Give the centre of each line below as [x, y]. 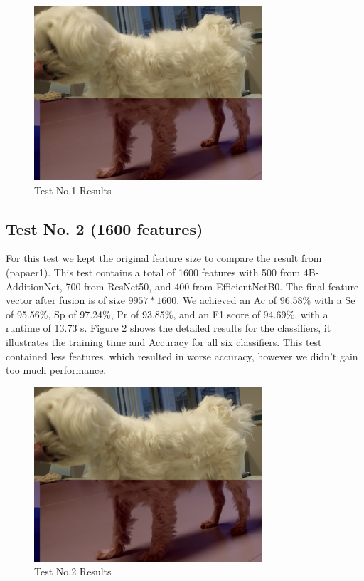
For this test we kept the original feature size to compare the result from [164, 258]
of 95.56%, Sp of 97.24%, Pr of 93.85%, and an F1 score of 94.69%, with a [167, 314]
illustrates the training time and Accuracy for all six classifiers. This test [164, 341]
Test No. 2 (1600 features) [105, 228]
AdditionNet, [34, 286]
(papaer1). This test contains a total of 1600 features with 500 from [153, 272]
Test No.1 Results [73, 190]
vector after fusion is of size [65, 300]
